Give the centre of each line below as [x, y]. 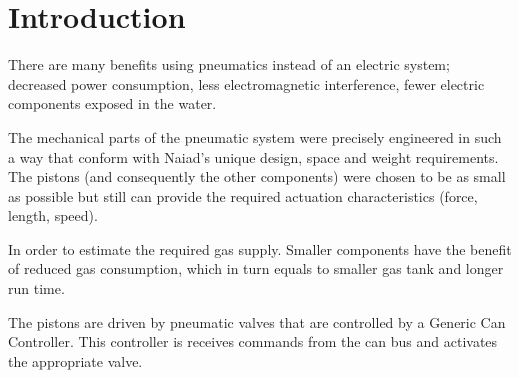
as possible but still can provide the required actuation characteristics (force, [243, 195]
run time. [36, 288]
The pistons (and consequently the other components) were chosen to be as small [257, 176]
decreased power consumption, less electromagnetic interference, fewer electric [246, 83]
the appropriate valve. [75, 360]
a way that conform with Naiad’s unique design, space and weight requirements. [253, 156]
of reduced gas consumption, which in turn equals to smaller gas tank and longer [256, 268]
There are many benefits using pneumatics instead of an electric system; [229, 64]
